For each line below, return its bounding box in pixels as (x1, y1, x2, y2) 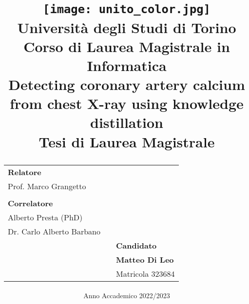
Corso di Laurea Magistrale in (23, 36, 230, 56)
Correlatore (8, 197, 53, 209)
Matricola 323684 (116, 268, 175, 279)
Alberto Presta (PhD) (8, 211, 83, 223)
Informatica (87, 55, 167, 75)
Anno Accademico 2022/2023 (83, 290, 170, 300)
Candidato (116, 239, 157, 251)
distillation (90, 112, 163, 132)
